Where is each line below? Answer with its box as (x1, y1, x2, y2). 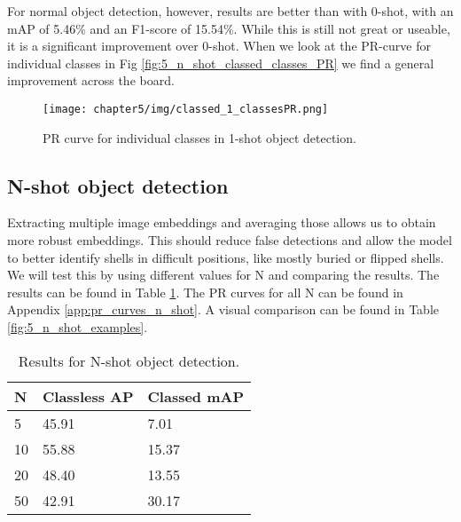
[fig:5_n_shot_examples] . (7, 317, 148, 336)
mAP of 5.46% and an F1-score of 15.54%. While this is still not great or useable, (7, 19, 450, 37)
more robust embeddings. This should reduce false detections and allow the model (7, 231, 452, 249)
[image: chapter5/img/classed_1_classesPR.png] (43, 102, 329, 115)
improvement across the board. (7, 71, 175, 90)
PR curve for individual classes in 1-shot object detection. (43, 128, 356, 146)
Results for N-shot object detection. (18, 350, 240, 371)
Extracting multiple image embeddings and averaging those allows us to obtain (7, 213, 436, 232)
